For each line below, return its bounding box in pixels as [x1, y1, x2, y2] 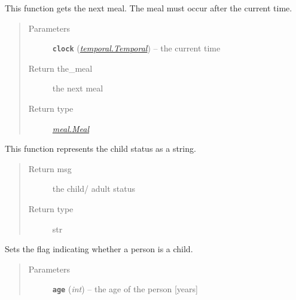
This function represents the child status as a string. [5, 142, 196, 155]
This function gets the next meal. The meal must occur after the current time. [5, 2, 292, 14]
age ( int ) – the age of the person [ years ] [52, 283, 198, 295]
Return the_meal [28, 62, 93, 74]
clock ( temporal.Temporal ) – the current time [52, 42, 221, 54]
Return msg [28, 162, 72, 175]
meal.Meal [52, 122, 90, 134]
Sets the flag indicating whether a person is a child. [5, 243, 193, 255]
